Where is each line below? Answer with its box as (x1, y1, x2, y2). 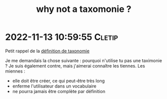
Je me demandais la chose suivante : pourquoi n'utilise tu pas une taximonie (5, 57, 162, 63)
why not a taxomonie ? (36, 3, 132, 15)
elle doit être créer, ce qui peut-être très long (12, 78, 105, 84)
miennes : (5, 68, 25, 74)
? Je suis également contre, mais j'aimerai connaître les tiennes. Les (5, 63, 146, 69)
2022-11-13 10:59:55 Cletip (5, 31, 118, 43)
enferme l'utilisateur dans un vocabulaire (12, 83, 97, 89)
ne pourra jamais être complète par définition (12, 88, 106, 94)
